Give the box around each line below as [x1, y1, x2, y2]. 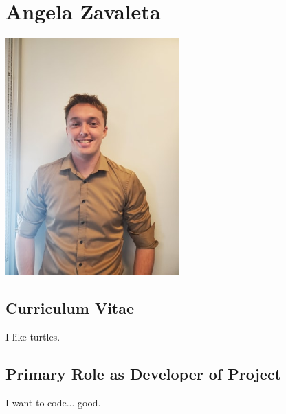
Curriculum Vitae [5, 297, 135, 319]
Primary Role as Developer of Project [5, 363, 281, 384]
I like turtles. [5, 330, 60, 344]
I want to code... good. [5, 395, 101, 409]
